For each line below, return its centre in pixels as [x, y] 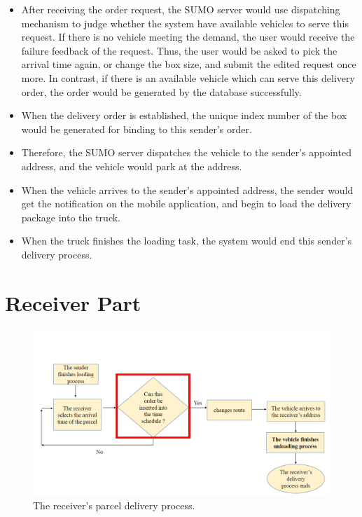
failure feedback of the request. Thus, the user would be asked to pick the [179, 50]
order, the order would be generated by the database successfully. [161, 91]
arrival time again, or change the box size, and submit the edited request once [189, 64]
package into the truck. [71, 217]
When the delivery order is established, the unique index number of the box [184, 115]
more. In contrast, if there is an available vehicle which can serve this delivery [188, 77]
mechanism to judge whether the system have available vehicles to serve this [185, 23]
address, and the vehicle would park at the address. [132, 166]
